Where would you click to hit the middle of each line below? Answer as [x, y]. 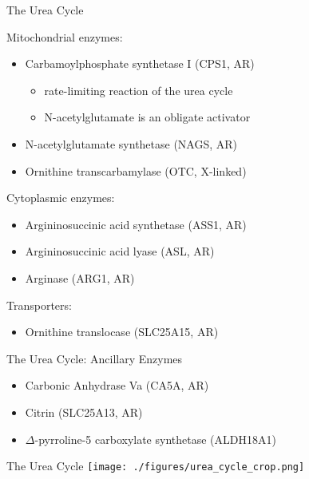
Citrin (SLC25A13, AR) [84, 412]
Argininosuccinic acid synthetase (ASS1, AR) [136, 224]
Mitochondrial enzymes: [65, 36]
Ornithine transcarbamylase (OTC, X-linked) [136, 170]
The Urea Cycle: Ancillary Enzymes [95, 358]
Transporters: [39, 305]
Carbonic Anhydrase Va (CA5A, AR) [117, 385]
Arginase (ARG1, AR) [80, 277]
